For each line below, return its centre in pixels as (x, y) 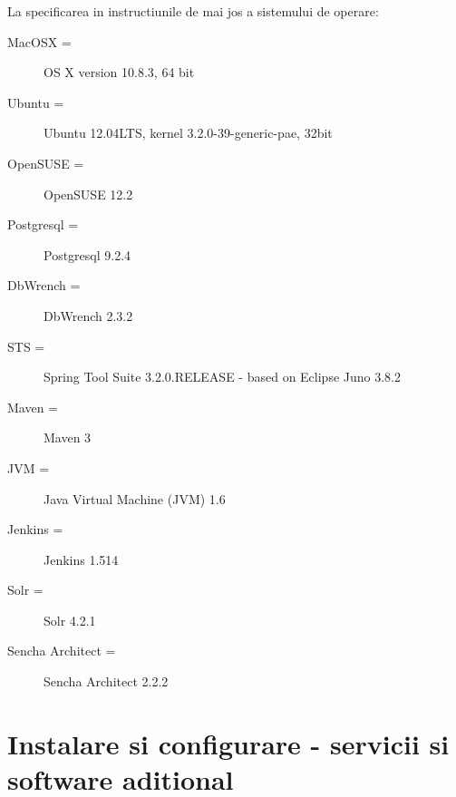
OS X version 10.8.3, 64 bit (119, 72)
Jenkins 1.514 (81, 559)
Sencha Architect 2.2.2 (106, 681)
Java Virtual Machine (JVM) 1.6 (135, 498)
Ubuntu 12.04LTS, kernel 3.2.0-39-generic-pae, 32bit (188, 133)
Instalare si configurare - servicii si (228, 743)
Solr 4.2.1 (70, 620)
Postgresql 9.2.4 (87, 254)
